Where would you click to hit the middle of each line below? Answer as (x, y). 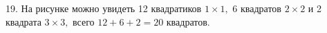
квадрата (24, 21)
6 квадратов (257, 8)
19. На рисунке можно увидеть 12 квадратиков (104, 8)
